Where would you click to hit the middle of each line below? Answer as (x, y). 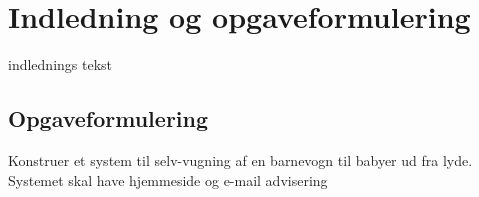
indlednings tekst (60, 64)
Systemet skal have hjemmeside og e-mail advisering (168, 179)
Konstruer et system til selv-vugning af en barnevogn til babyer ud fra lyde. (240, 159)
